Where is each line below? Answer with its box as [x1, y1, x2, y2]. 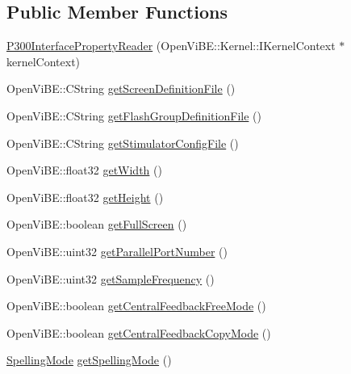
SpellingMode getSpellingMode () [6, 351, 172, 368]
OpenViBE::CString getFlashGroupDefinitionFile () [6, 107, 261, 124]
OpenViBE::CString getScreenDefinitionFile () [6, 80, 236, 97]
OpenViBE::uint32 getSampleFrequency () [6, 270, 215, 287]
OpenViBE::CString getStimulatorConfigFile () [6, 134, 239, 151]
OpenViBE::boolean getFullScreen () [6, 216, 187, 233]
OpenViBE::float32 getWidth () [6, 162, 162, 179]
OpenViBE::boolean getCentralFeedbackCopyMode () [6, 324, 271, 341]
